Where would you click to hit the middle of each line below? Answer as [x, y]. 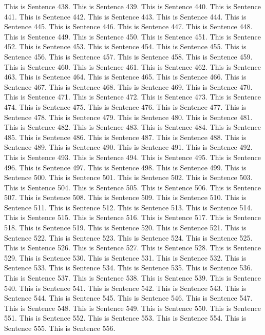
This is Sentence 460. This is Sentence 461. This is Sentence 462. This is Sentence [132, 66]
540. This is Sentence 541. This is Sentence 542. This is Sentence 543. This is [125, 288]
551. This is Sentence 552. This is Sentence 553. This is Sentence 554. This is [125, 318]
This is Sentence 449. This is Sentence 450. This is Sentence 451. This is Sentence [132, 36]
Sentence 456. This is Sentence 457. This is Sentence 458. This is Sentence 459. [128, 56]
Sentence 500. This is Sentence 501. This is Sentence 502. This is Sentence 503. [128, 177]
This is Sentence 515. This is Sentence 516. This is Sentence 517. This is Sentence [132, 217]
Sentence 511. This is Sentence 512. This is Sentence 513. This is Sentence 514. [128, 207]
